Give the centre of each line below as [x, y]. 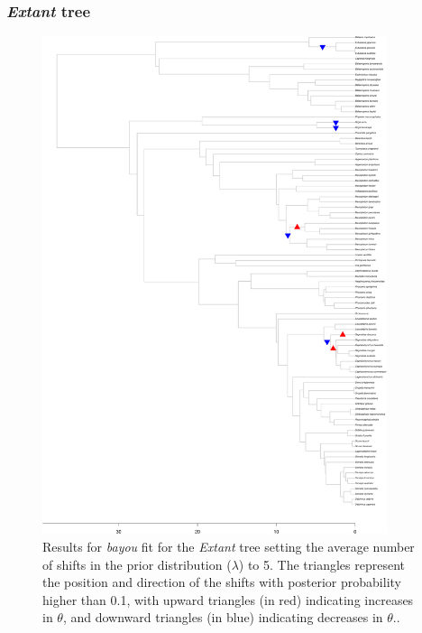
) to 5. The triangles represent [321, 564]
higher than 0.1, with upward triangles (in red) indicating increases [228, 599]
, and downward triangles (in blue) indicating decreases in [223, 617]
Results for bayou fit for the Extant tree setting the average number [229, 546]
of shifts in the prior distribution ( [137, 564]
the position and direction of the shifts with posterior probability [222, 582]
